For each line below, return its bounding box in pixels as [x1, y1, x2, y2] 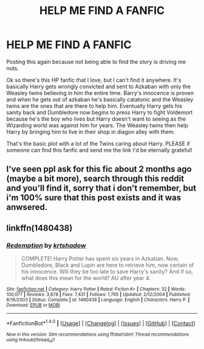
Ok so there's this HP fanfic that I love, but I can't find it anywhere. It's [6, 76, 182, 83]
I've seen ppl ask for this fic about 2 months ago [6, 164, 192, 174]
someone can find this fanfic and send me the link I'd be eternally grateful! [6, 146, 192, 153]
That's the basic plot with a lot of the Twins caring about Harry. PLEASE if [6, 139, 190, 147]
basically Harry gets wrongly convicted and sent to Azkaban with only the [6, 83, 191, 90]
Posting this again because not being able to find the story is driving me [6, 58, 186, 65]
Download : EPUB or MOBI [6, 302, 61, 308]
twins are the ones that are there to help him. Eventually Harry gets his [6, 102, 183, 110]
